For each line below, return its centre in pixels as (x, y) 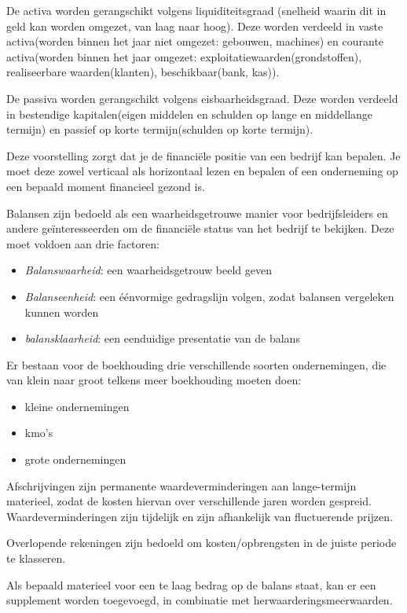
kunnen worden (62, 312)
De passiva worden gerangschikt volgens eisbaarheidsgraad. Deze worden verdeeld (202, 98)
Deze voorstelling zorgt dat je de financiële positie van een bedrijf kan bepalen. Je (203, 155)
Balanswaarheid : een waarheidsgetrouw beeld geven (148, 270)
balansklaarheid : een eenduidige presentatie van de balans (162, 338)
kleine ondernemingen (77, 406)
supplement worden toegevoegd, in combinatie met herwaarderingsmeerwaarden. (200, 600)
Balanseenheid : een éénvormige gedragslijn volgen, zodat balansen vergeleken (209, 296)
